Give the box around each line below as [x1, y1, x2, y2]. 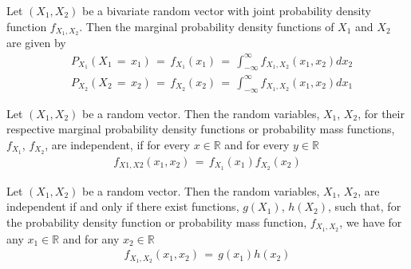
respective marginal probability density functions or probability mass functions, [6, 121, 395, 137]
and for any [62, 230, 120, 247]
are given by [6, 34, 66, 51]
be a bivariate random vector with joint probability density [82, 2, 371, 18]
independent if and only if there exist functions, [6, 198, 239, 215]
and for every [224, 136, 290, 152]
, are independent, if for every [45, 136, 190, 152]
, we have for [339, 213, 402, 230]
